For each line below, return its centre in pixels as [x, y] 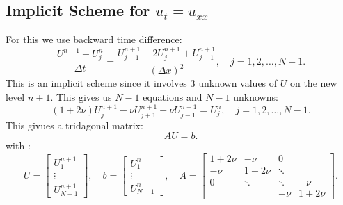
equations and [173, 97]
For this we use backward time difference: [94, 39]
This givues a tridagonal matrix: [74, 125]
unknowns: [256, 97]
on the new [313, 83]
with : [18, 146]
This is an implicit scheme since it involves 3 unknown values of [142, 83]
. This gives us [81, 97]
